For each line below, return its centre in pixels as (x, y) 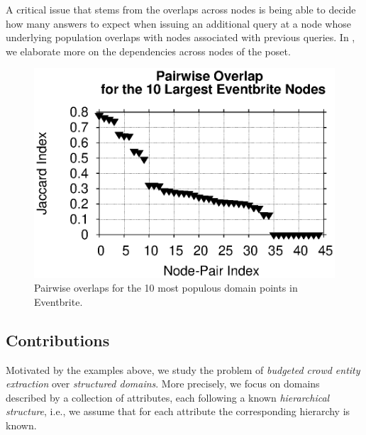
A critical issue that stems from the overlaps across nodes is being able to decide (181, 9)
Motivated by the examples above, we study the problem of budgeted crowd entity (183, 369)
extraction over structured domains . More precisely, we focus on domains (163, 384)
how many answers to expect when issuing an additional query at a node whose (178, 23)
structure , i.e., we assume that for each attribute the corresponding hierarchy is (178, 411)
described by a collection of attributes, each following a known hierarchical (168, 397)
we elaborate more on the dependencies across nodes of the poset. (148, 51)
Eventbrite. (59, 301)
